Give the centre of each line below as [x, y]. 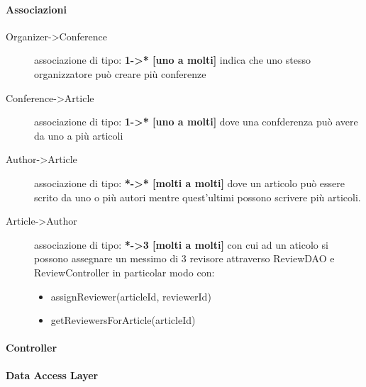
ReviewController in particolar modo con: [124, 272]
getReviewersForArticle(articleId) [123, 320]
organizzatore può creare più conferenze [120, 73]
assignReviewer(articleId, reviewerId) [131, 296]
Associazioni [36, 9]
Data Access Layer [52, 375]
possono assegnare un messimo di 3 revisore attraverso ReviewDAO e [184, 258]
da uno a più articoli [79, 135]
